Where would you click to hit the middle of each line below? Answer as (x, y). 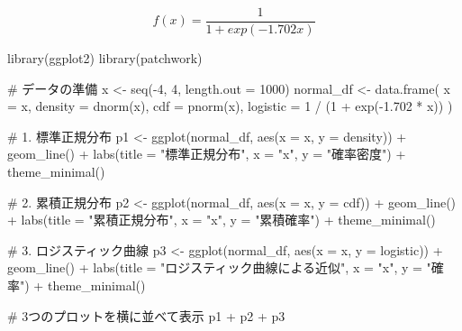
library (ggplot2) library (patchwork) (105, 58)
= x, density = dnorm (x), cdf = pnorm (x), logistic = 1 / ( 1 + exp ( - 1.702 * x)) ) (230, 106)
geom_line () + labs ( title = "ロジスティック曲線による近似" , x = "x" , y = (215, 267)
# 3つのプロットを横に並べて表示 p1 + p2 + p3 (146, 315)
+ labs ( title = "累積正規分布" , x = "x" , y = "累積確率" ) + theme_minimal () (222, 220)
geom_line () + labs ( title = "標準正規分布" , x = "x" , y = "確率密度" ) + (207, 154)
